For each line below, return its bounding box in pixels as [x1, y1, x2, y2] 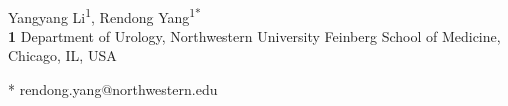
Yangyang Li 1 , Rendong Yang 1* [8, 3, 201, 27]
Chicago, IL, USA [8, 45, 117, 66]
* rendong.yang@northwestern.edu [8, 79, 218, 100]
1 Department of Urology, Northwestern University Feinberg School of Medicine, [8, 25, 501, 46]
